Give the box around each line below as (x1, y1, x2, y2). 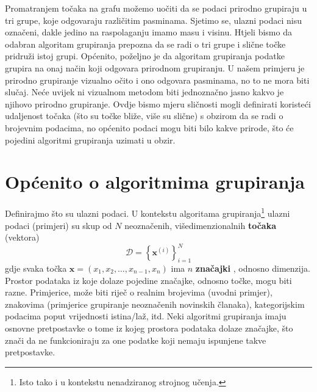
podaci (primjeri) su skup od (5, 219, 112, 231)
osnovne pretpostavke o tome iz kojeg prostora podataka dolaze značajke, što (5, 321, 293, 334)
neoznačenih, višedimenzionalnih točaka (124, 219, 277, 231)
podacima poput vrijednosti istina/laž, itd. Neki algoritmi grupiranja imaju (5, 310, 287, 322)
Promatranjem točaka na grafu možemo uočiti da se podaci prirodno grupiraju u (5, 2, 307, 14)
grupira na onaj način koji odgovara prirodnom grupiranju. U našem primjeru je (5, 61, 305, 74)
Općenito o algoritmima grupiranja (5, 169, 305, 194)
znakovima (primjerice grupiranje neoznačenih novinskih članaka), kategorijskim (5, 297, 305, 310)
